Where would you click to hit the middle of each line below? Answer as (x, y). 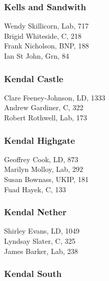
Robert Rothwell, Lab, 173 (46, 117)
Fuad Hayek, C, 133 (35, 189)
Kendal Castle (34, 78)
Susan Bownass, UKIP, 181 (46, 179)
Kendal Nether (35, 212)
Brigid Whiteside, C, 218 (43, 35)
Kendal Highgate (40, 140)
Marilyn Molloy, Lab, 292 (44, 169)
